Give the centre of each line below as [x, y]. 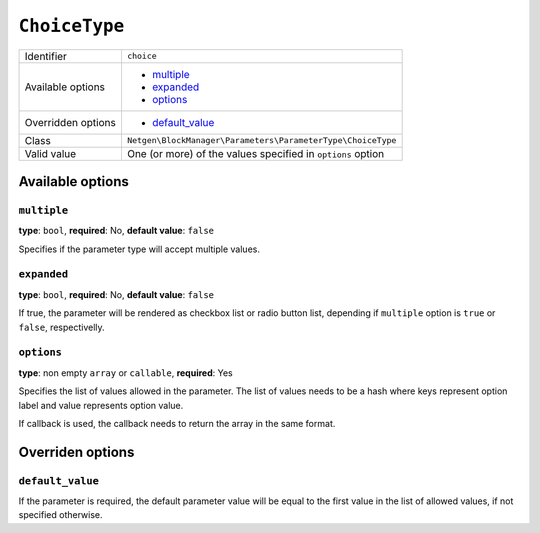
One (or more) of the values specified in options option [255, 153]
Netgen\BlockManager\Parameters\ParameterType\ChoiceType [261, 140]
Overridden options [70, 122]
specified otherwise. [60, 515]
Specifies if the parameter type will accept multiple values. [139, 249]
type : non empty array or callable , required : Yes [126, 372]
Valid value [50, 153]
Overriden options [76, 451]
